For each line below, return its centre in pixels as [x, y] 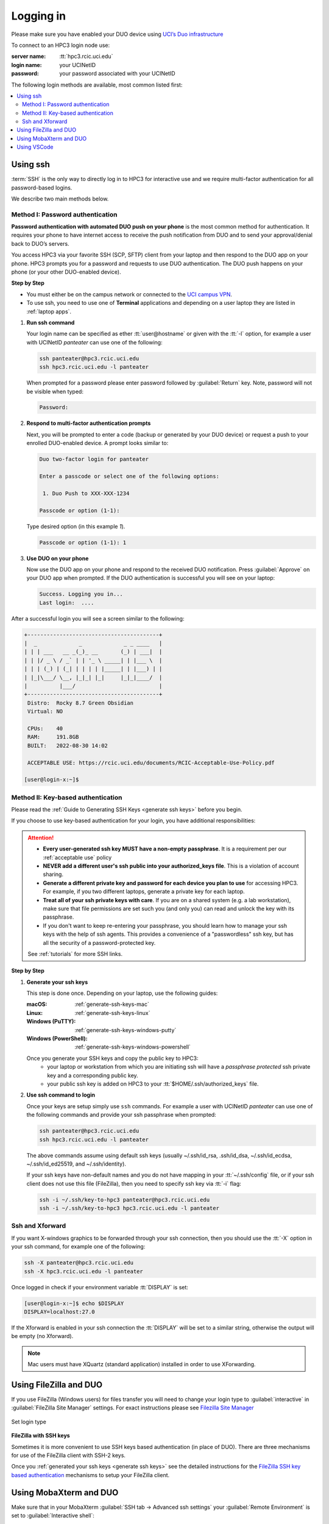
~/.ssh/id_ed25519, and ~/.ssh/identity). [76, 1164]
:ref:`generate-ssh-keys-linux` [112, 1013]
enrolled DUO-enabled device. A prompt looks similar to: [97, 443]
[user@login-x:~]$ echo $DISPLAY [74, 1303]
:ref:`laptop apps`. [49, 312]
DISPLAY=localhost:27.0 [60, 1312]
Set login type [29, 1422]
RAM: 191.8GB [53, 737]
